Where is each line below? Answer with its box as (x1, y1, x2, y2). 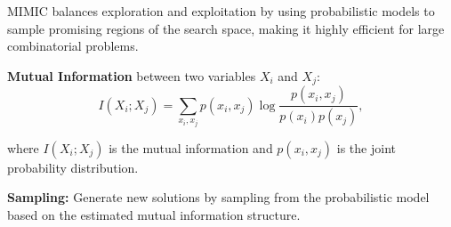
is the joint (336, 138, 396, 157)
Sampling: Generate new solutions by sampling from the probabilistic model (7, 188, 430, 207)
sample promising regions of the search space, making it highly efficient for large (7, 19, 445, 37)
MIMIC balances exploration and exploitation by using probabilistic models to (7, 2, 435, 20)
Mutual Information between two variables (7, 66, 256, 85)
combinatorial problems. (7, 36, 139, 55)
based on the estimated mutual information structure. (7, 205, 301, 223)
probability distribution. (7, 158, 139, 176)
